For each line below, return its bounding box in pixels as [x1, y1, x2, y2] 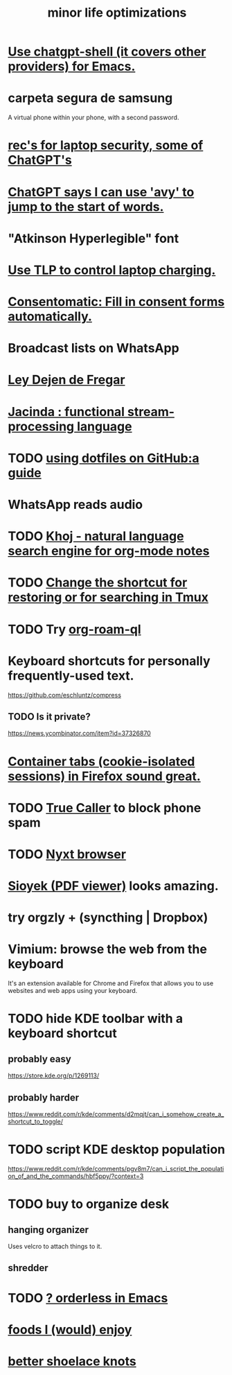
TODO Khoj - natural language [8, 528, 184, 544]
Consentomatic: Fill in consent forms [8, 294, 225, 310]
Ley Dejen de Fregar [8, 372, 125, 388]
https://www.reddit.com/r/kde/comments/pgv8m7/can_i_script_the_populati [8, 1164, 224, 1173]
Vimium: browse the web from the [8, 942, 207, 958]
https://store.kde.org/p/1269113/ [8, 1071, 100, 1080]
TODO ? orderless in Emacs [8, 1290, 168, 1306]
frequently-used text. [8, 668, 134, 684]
